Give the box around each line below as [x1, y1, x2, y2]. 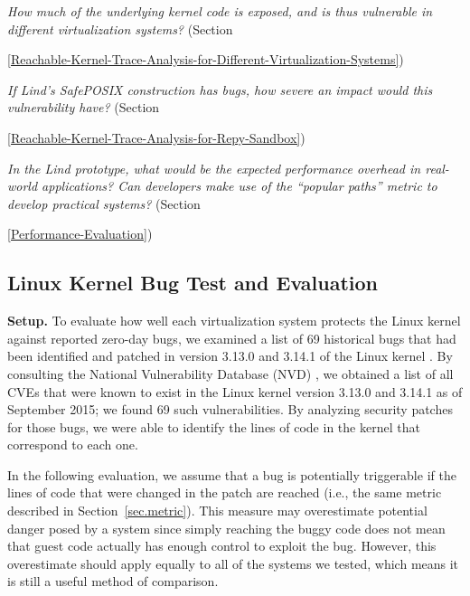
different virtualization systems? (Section [7, 19, 233, 38]
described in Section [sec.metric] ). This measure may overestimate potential [7, 501, 428, 520]
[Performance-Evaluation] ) [7, 224, 153, 243]
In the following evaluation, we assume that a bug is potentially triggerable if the [7, 465, 456, 484]
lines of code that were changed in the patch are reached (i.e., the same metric [7, 483, 442, 502]
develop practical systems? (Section [7, 194, 201, 213]
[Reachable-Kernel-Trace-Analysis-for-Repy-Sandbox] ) [7, 128, 305, 147]
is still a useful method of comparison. [7, 572, 219, 591]
